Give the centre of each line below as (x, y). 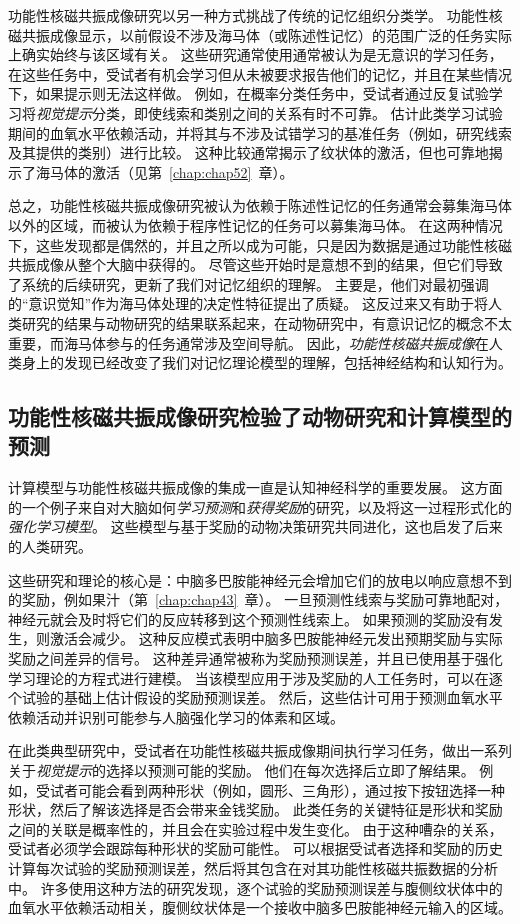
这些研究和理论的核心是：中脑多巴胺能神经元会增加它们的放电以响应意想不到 (260, 579)
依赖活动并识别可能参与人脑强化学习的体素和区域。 (176, 716)
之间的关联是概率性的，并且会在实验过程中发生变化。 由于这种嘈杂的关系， (255, 828)
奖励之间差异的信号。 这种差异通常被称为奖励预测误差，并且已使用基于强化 (255, 658)
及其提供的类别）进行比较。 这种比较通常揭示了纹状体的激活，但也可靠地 (248, 152)
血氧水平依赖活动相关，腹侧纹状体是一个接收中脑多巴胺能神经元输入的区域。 (260, 907)
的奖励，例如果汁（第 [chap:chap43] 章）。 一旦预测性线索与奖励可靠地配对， (258, 599)
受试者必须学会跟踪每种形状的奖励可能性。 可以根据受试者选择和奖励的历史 (255, 848)
